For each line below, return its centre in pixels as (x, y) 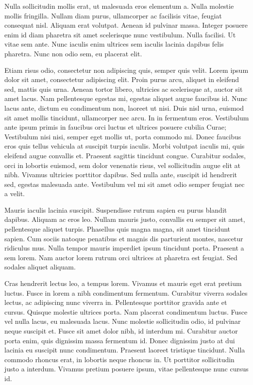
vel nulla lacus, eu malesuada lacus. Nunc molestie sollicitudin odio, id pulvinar (123, 321)
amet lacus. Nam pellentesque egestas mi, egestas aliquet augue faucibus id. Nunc (126, 98)
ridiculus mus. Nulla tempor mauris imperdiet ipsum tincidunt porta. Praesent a (124, 248)
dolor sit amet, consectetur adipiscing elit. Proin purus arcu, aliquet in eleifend (122, 79)
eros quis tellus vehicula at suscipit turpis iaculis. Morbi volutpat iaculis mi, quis (125, 146)
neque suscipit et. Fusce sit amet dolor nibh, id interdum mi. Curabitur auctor (121, 331)
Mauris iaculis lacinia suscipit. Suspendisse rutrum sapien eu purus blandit (116, 209)
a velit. (15, 193)
